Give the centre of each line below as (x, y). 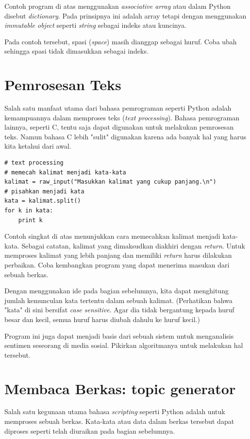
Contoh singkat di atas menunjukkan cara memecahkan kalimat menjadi (112, 236)
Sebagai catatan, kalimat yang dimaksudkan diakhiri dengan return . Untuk (133, 245)
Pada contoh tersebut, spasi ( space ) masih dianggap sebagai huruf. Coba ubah (121, 41)
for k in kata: (29, 211)
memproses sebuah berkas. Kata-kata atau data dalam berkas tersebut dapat (119, 421)
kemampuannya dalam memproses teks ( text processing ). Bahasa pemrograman (122, 117)
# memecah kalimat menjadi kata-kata (65, 172)
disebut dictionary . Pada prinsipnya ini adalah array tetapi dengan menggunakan (125, 15)
